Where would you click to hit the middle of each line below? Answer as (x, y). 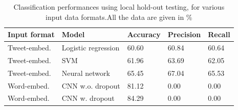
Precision (184, 34)
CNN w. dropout (88, 98)
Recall (219, 34)
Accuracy (144, 34)
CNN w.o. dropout (91, 85)
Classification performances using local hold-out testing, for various (119, 7)
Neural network (86, 73)
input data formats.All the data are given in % (119, 17)
